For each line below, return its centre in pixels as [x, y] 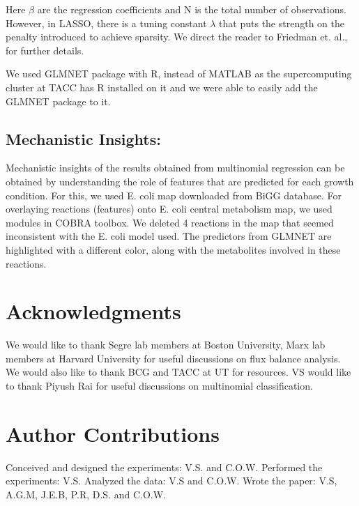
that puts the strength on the [282, 23]
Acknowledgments [93, 311]
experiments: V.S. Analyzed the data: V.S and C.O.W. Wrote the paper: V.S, [171, 481]
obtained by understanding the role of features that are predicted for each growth [180, 181]
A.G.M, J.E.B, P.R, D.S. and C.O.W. [86, 494]
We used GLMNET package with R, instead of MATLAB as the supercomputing [179, 74]
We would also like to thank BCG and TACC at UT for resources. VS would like [178, 372]
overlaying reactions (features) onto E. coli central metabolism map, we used [169, 209]
